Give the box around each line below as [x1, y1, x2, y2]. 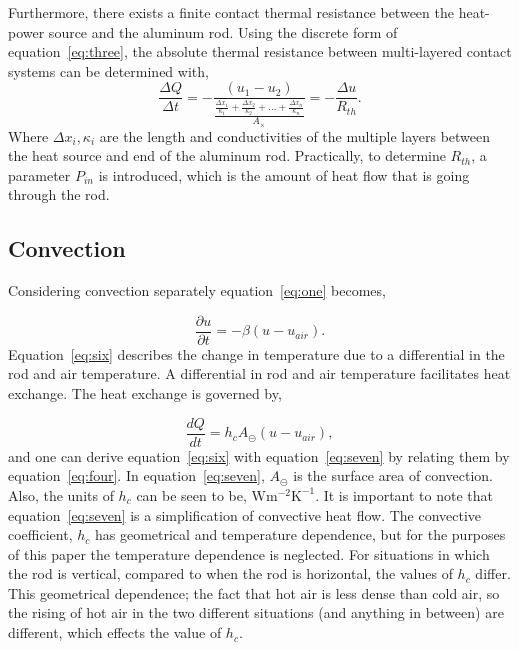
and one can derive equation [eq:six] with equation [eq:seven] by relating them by [8, 445, 510, 466]
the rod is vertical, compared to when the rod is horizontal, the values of [8, 563, 453, 584]
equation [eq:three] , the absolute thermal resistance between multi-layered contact [8, 41, 512, 62]
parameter [8, 164, 71, 185]
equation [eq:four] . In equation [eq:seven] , [8, 465, 265, 486]
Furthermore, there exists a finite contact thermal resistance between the [8, 2, 454, 22]
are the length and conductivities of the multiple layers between [99, 125, 491, 146]
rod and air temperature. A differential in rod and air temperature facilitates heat [8, 363, 511, 384]
